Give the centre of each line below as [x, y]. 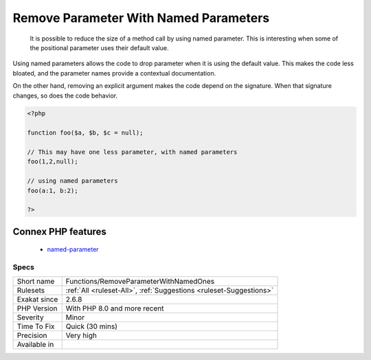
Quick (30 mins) [92, 326]
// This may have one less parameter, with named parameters [132, 152]
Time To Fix [36, 326]
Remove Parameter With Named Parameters [141, 18]
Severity [30, 317]
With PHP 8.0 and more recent [115, 308]
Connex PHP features [59, 231]
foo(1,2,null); [53, 162]
